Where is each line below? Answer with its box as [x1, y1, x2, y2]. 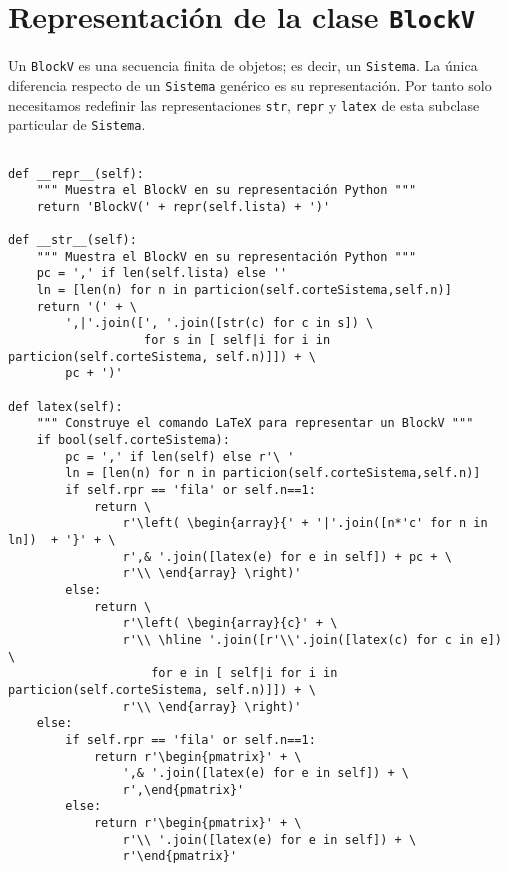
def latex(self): [8, 399, 123, 414]
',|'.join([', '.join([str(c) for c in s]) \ [65, 316, 374, 331]
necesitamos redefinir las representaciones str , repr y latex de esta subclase [8, 94, 480, 115]
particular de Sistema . [8, 114, 146, 135]
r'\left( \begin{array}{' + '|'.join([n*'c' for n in [122, 516, 488, 531]
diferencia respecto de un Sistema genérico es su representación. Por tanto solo [8, 74, 492, 95]
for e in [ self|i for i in [151, 666, 338, 681]
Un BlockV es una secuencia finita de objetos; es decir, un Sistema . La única [8, 55, 478, 76]
